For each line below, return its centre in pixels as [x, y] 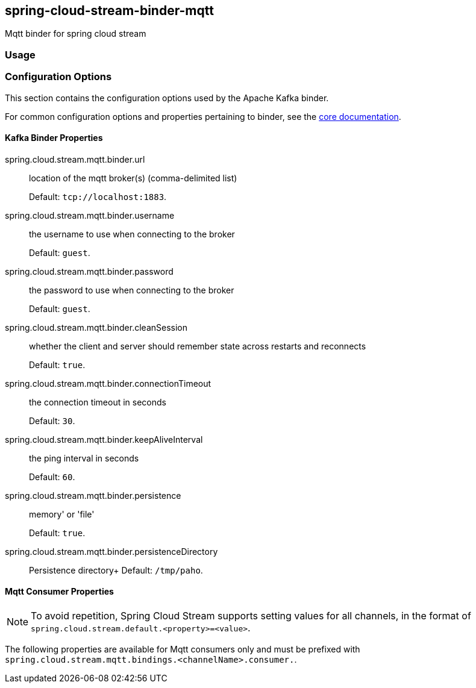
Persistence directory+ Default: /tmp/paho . [116, 570]
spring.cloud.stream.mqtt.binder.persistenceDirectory [111, 551]
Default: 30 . [52, 421]
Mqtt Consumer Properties [59, 592]
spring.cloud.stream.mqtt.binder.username [90, 215]
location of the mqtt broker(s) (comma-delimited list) [133, 178]
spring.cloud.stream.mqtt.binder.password [89, 271]
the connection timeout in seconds [98, 402]
